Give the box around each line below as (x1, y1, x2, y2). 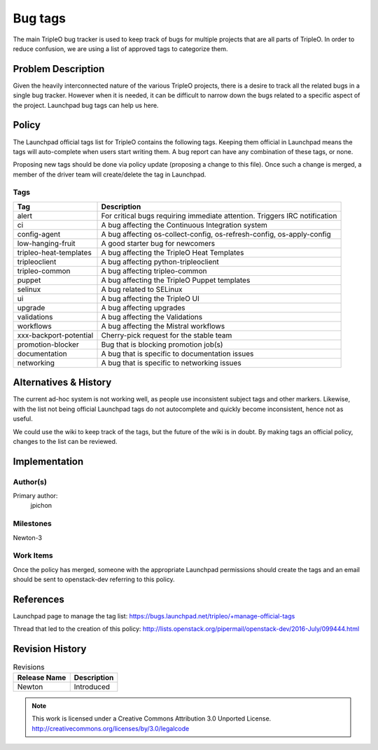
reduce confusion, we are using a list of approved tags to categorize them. (13, 44, 228, 53)
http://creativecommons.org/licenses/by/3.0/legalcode (31, 724, 190, 732)
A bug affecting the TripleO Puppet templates (101, 275, 251, 285)
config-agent (17, 229, 61, 239)
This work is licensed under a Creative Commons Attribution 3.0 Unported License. (31, 714, 272, 723)
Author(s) (13, 477, 47, 487)
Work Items (13, 550, 53, 560)
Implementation (13, 455, 84, 467)
